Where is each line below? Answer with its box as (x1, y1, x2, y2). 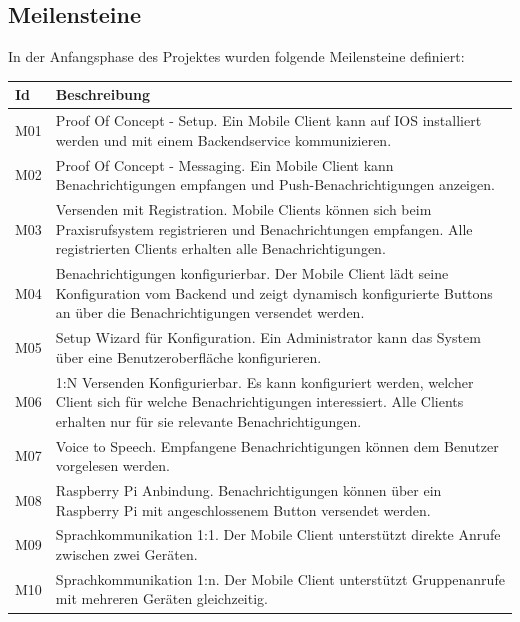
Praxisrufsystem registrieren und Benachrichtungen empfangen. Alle (55, 218, 473, 239)
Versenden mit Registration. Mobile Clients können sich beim (55, 199, 432, 220)
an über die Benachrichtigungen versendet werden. (55, 302, 365, 323)
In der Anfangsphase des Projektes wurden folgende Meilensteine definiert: (8, 46, 465, 67)
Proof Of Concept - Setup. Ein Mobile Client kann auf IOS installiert (55, 110, 482, 131)
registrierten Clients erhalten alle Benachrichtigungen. (55, 238, 386, 259)
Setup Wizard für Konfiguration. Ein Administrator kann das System (55, 327, 481, 348)
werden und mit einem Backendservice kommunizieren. (55, 129, 392, 150)
